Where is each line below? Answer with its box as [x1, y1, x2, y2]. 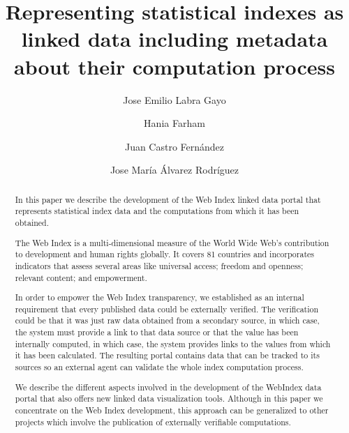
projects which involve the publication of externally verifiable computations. [15, 416, 291, 427]
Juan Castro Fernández [124, 139, 225, 153]
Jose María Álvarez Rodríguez [110, 162, 239, 177]
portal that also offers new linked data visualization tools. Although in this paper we [15, 393, 323, 404]
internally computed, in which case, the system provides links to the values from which [15, 337, 331, 349]
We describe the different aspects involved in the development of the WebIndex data [15, 381, 322, 393]
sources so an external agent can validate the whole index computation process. [15, 360, 304, 372]
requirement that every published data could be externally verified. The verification [15, 303, 319, 314]
